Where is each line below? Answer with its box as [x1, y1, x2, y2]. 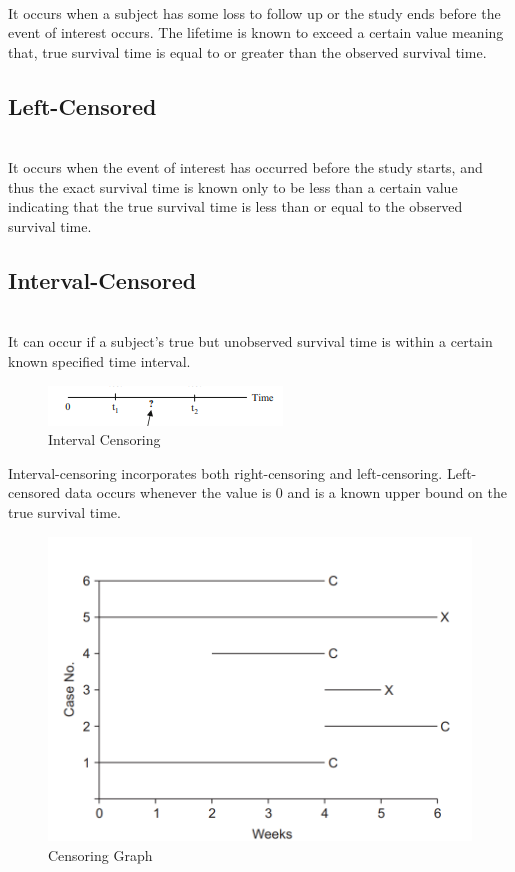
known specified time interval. [8, 350, 191, 371]
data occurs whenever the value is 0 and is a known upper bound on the [64, 482, 508, 503]
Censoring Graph [48, 844, 153, 865]
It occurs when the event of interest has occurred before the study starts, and [8, 157, 483, 178]
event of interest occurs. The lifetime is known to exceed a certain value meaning [8, 22, 504, 43]
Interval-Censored [8, 264, 197, 295]
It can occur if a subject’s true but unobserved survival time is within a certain [8, 331, 493, 352]
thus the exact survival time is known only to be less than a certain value [8, 176, 458, 197]
